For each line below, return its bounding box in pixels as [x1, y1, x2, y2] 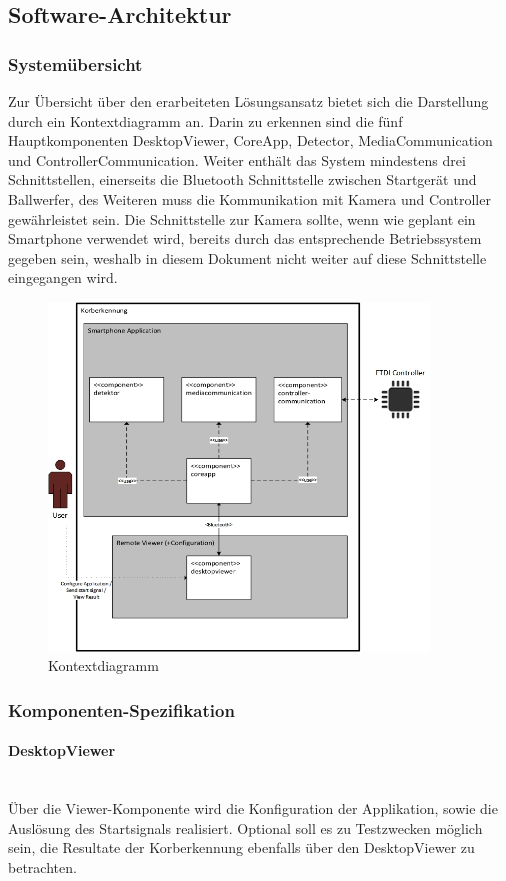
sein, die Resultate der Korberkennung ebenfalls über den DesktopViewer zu [8, 837, 475, 858]
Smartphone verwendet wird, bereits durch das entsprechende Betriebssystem [8, 228, 482, 249]
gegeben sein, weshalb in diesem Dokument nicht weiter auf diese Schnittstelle [8, 247, 487, 268]
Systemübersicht [8, 51, 143, 76]
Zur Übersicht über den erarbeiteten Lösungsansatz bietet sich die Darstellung [8, 91, 489, 111]
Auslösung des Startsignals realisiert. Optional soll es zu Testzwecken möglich [8, 817, 483, 838]
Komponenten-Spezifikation [8, 697, 235, 722]
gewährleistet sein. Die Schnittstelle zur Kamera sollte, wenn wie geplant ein [8, 208, 476, 229]
